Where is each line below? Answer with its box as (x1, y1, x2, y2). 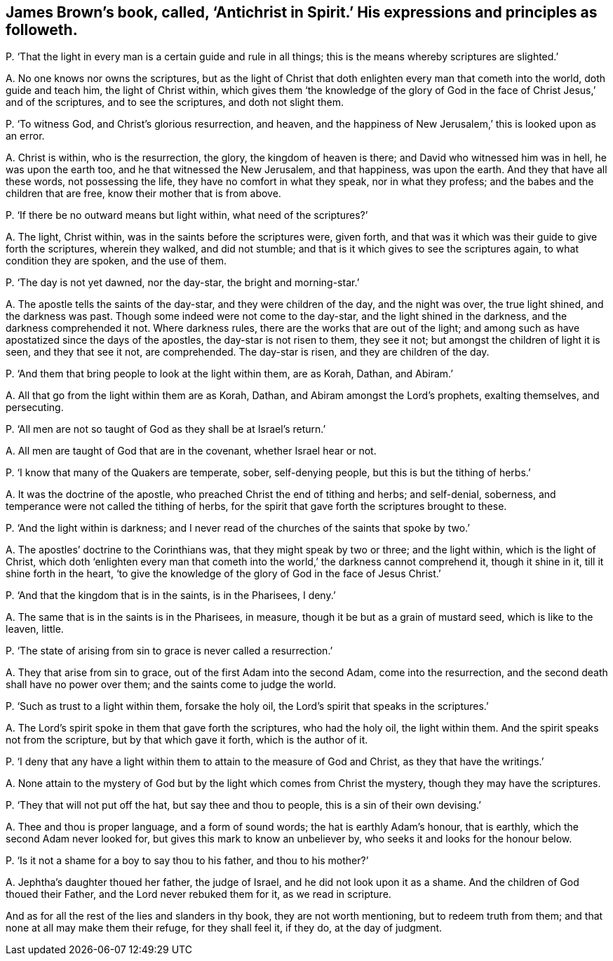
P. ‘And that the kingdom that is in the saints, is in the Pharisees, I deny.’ (6, 589, 336, 602)
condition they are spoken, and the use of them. (6, 255, 227, 267)
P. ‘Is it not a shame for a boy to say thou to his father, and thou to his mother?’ (6, 854, 369, 867)
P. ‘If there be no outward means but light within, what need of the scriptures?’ (6, 209, 368, 222)
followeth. (6, 21, 78, 39)
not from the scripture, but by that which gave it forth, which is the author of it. (6, 734, 368, 746)
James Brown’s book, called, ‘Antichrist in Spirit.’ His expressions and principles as (6, 4, 598, 21)
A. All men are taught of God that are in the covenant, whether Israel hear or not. (6, 445, 377, 457)
